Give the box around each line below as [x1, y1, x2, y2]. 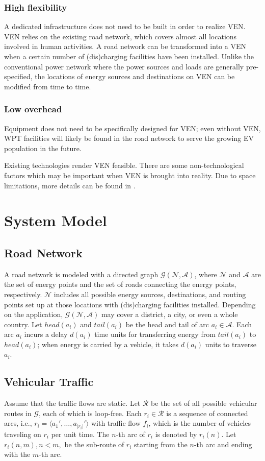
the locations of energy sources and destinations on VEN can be [35, 71, 235, 82]
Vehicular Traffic [4, 374, 94, 390]
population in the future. [4, 142, 82, 153]
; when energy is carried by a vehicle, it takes [37, 338, 179, 349]
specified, [4, 71, 33, 82]
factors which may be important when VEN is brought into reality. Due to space [4, 169, 256, 180]
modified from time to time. [4, 81, 91, 91]
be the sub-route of [64, 439, 124, 449]
